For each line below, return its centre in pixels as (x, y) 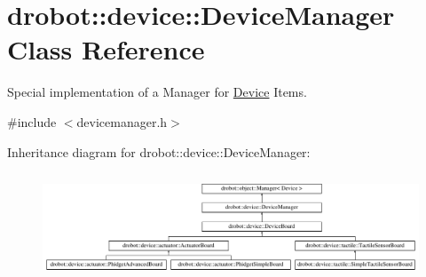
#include (32, 121)
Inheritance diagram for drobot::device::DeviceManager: (159, 151)
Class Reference (106, 49)
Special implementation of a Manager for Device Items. (157, 92)
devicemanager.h (122, 121)
